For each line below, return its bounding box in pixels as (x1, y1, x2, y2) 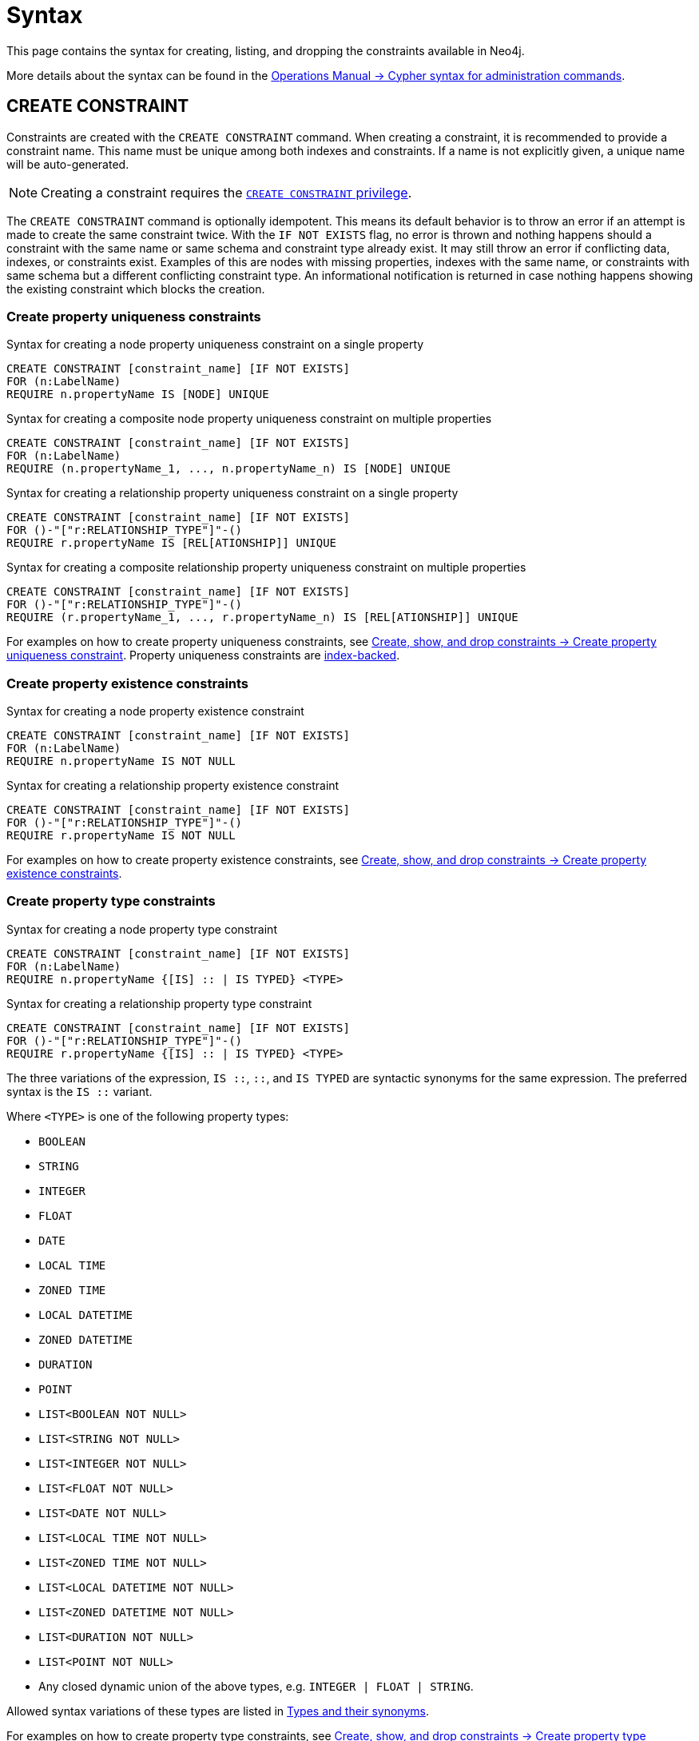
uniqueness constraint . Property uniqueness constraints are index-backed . (6, 648, 400, 663)
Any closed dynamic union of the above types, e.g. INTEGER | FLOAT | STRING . (38, 1679, 474, 1693)
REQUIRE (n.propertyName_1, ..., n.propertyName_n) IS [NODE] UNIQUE (6, 462, 451, 476)
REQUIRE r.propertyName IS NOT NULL (6, 829, 236, 843)
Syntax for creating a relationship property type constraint (6, 996, 312, 1010)
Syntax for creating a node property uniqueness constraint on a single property (6, 337, 424, 352)
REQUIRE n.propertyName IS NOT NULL (6, 755, 236, 768)
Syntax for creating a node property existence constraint (6, 704, 304, 719)
